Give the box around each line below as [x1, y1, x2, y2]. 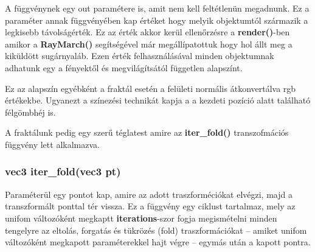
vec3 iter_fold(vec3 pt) [5, 164, 121, 179]
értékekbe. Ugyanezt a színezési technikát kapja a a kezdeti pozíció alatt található [5, 94, 311, 107]
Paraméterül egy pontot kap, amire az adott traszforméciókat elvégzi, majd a [5, 187, 292, 200]
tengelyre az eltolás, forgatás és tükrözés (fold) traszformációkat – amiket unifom [5, 223, 307, 236]
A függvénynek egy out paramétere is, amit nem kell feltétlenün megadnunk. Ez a [5, 2, 310, 14]
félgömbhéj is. [5, 105, 56, 118]
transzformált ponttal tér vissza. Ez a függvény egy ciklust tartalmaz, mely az [5, 200, 296, 212]
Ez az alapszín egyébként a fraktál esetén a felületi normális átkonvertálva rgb [5, 82, 296, 94]
